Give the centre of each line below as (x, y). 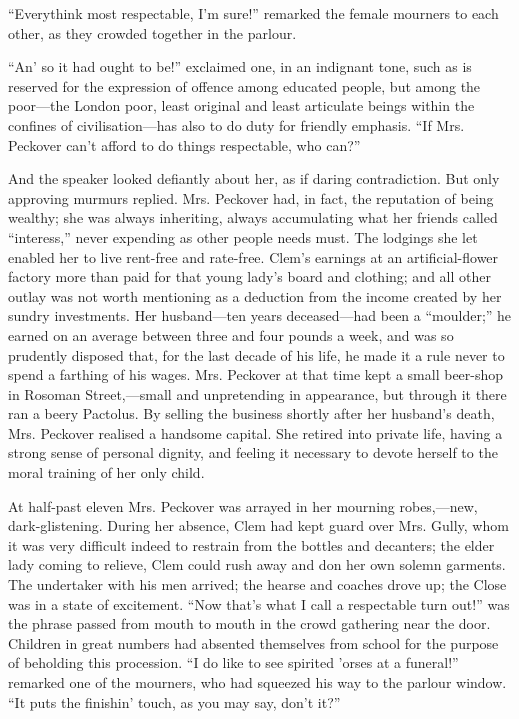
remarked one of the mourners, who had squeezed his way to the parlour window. (257, 682)
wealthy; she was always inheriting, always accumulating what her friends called (253, 217)
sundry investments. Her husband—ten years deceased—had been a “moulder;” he (260, 315)
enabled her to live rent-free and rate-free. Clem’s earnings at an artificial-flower (253, 256)
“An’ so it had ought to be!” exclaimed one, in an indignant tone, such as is (240, 66)
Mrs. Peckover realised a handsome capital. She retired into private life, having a (255, 432)
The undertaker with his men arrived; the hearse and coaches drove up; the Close (257, 584)
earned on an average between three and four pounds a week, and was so (231, 334)
